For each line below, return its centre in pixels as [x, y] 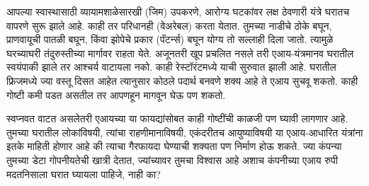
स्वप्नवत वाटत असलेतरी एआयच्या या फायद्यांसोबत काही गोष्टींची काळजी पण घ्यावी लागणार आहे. [177, 118]
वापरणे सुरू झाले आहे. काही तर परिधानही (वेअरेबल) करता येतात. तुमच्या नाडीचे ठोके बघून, [169, 25]
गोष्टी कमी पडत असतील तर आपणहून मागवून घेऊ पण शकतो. [116, 94]
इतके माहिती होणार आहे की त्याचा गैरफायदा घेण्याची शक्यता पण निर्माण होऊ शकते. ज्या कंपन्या [174, 146]
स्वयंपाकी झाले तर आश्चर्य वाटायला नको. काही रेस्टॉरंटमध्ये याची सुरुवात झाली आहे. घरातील [171, 67]
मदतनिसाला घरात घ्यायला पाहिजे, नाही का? [84, 174]
